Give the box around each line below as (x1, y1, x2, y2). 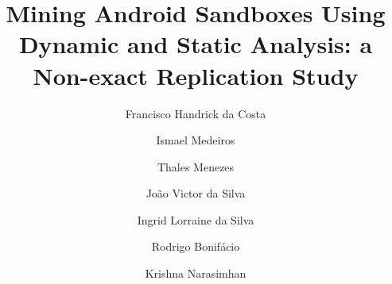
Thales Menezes (157, 158, 235, 175)
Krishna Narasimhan (145, 265, 246, 282)
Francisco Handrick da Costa (125, 105, 266, 121)
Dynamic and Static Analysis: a (18, 28, 373, 60)
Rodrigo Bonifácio (151, 238, 240, 255)
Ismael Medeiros (156, 132, 235, 148)
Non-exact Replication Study (33, 59, 359, 91)
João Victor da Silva (146, 185, 246, 201)
